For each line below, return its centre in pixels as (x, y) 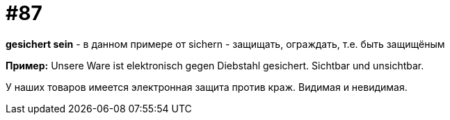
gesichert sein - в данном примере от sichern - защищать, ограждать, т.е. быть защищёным (225, 44)
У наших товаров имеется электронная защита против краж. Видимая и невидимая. (207, 87)
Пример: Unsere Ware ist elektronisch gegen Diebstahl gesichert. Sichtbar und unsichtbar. (215, 65)
